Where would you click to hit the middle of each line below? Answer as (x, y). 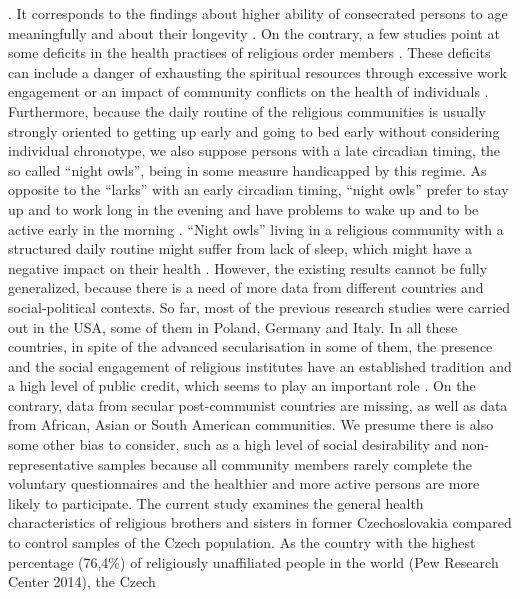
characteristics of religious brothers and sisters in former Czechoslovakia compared (260, 522)
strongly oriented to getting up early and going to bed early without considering (254, 130)
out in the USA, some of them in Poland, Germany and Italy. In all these (233, 326)
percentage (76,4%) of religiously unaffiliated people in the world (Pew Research (253, 561)
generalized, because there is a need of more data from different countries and (246, 287)
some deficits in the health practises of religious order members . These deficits (249, 52)
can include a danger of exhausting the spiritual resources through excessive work (257, 71)
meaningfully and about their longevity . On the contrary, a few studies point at (254, 32)
